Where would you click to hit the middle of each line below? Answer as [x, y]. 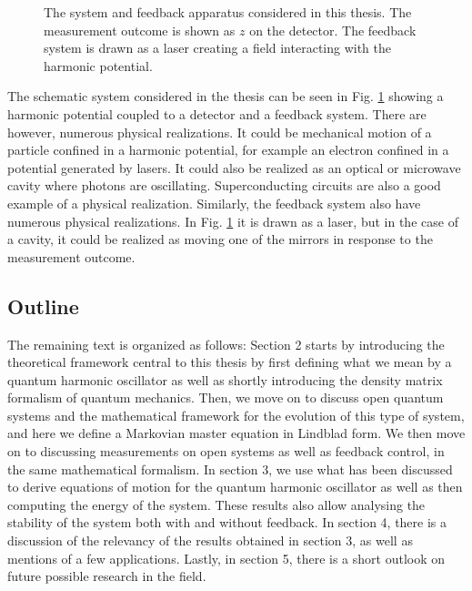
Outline [43, 306]
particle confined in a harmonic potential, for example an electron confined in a [228, 150]
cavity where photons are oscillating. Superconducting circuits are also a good [224, 185]
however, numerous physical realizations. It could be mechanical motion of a [220, 132]
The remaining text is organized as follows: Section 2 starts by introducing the [226, 344]
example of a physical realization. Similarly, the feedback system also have [214, 203]
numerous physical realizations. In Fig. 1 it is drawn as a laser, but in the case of [233, 221]
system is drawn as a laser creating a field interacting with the [218, 48]
